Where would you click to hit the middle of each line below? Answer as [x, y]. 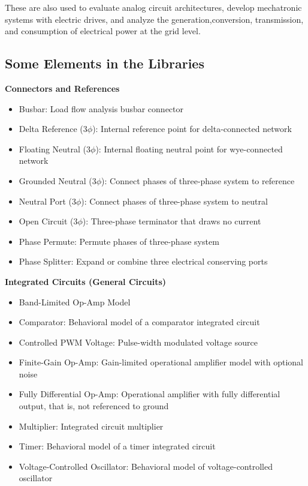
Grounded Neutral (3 [58, 180]
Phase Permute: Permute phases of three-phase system [119, 241]
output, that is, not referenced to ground [94, 406]
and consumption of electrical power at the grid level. [103, 31]
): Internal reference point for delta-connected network [192, 129]
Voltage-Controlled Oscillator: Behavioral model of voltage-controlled [146, 466]
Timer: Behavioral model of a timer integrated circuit [117, 446]
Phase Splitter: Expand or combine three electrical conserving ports [143, 261]
